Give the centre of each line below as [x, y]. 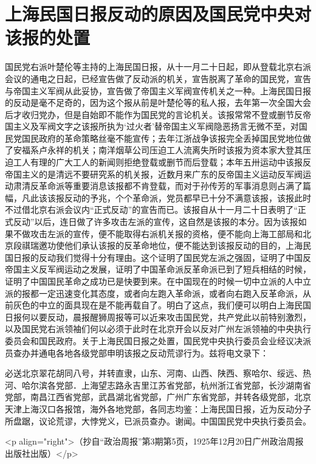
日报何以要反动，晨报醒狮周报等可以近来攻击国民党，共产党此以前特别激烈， [158, 317]
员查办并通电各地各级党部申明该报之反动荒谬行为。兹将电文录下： [137, 352]
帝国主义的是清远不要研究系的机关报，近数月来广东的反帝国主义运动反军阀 [154, 174]
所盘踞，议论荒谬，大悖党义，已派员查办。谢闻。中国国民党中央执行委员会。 [158, 421]
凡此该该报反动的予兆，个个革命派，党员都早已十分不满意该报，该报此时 [166, 197]
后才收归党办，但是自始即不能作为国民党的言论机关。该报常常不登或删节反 [154, 114]
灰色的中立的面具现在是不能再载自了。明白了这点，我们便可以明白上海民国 [162, 305]
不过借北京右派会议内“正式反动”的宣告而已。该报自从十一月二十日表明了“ [151, 209]
